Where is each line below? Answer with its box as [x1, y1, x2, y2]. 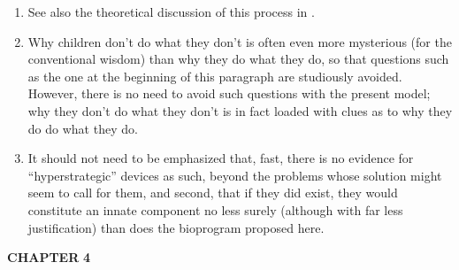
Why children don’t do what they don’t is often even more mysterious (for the [27, 32, 452, 50]
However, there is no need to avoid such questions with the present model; [27, 84, 431, 103]
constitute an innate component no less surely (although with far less [27, 200, 403, 219]
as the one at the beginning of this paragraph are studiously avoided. [27, 66, 402, 85]
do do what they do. [27, 119, 138, 137]
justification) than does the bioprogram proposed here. [27, 218, 325, 236]
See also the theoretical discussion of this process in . [27, 3, 315, 20]
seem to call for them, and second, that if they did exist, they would [27, 183, 398, 202]
